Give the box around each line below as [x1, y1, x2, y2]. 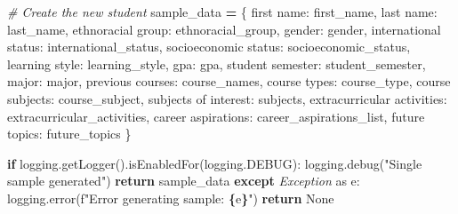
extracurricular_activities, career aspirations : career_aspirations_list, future [7, 107, 425, 125]
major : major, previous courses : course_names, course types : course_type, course [7, 72, 451, 91]
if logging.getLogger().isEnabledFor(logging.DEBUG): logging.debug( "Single [7, 154, 422, 172]
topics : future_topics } [7, 124, 132, 143]
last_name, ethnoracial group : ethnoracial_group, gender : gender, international [7, 20, 441, 38]
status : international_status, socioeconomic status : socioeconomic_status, [7, 37, 411, 56]
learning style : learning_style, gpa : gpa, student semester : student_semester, [7, 54, 426, 73]
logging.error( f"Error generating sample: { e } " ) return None [7, 188, 334, 207]
